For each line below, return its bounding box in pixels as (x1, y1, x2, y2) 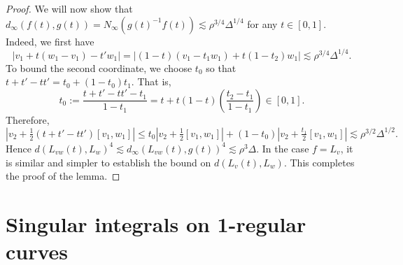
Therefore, (6, 112, 50, 127)
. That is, (131, 74, 171, 89)
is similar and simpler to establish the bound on (6, 155, 211, 169)
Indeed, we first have (6, 34, 94, 48)
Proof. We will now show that (6, 1, 133, 15)
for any (247, 16, 278, 31)
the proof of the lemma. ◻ (6, 169, 120, 183)
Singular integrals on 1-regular (6, 209, 306, 238)
